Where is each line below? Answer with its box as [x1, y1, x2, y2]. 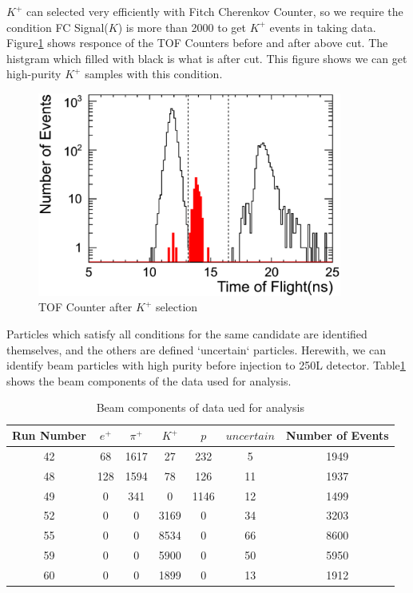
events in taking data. [269, 18, 376, 35]
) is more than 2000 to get [117, 18, 246, 35]
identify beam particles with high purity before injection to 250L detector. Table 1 [6, 357, 406, 374]
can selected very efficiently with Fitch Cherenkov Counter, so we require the [26, 3, 403, 19]
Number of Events [285, 427, 389, 444]
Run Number [12, 427, 86, 444]
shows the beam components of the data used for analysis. [6, 372, 292, 389]
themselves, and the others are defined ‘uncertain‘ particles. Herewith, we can [6, 341, 386, 358]
